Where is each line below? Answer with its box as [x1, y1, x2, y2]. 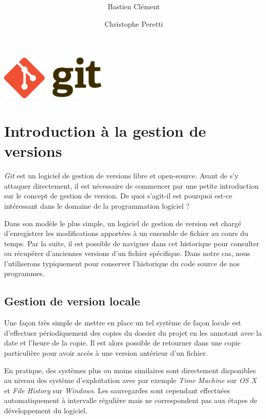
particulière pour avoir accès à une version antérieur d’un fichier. [4, 348, 208, 358]
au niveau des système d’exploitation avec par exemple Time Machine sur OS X [4, 375, 257, 386]
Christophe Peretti [104, 18, 163, 29]
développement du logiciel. [4, 405, 87, 416]
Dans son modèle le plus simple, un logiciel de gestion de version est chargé [4, 217, 241, 228]
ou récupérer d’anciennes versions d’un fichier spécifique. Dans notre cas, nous [4, 248, 251, 259]
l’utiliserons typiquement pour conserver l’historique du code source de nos [4, 258, 240, 268]
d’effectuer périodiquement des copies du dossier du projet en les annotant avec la [4, 327, 262, 338]
